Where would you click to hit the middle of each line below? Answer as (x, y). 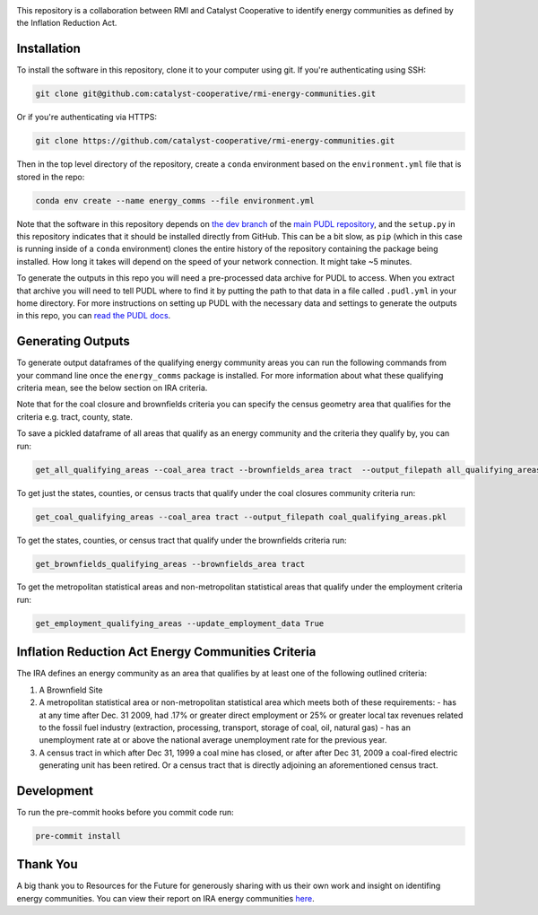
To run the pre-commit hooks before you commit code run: (126, 812)
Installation (48, 49)
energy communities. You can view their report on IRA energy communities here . (165, 898)
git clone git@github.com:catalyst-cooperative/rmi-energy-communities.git (206, 94)
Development (55, 791)
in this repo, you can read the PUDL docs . (94, 316)
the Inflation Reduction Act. (67, 23)
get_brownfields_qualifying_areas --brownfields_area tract (170, 564)
